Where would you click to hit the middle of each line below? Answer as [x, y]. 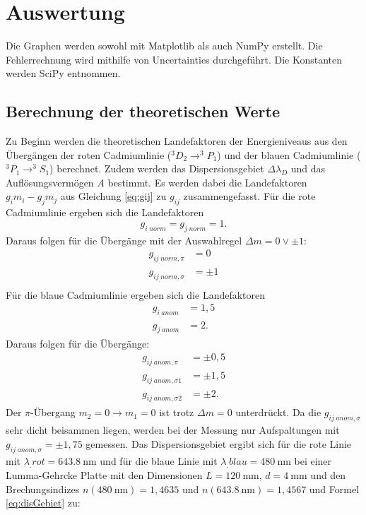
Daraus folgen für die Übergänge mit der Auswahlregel [124, 240]
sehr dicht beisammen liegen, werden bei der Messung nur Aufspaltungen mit [173, 430]
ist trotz [177, 412]
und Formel [334, 489]
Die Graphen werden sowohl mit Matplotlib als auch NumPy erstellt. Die [164, 46]
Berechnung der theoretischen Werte [143, 111]
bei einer [313, 461]
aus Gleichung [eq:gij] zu [113, 196]
